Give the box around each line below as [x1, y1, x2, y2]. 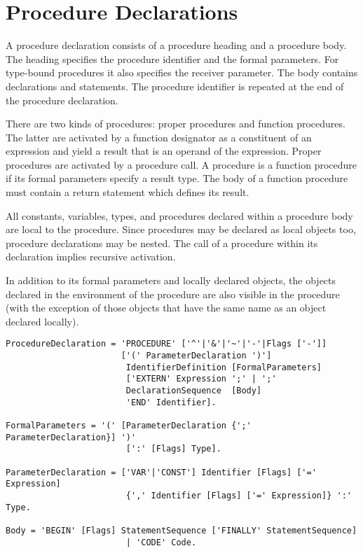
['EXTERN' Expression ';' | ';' [125, 374, 277, 384]
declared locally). [6, 314, 79, 328]
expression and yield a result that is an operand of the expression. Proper [6, 143, 322, 158]
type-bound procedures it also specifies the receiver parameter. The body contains [6, 65, 358, 80]
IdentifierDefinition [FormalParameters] [125, 362, 322, 372]
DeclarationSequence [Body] [125, 386, 262, 396]
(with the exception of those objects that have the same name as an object [6, 300, 327, 315]
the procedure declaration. [6, 92, 118, 107]
